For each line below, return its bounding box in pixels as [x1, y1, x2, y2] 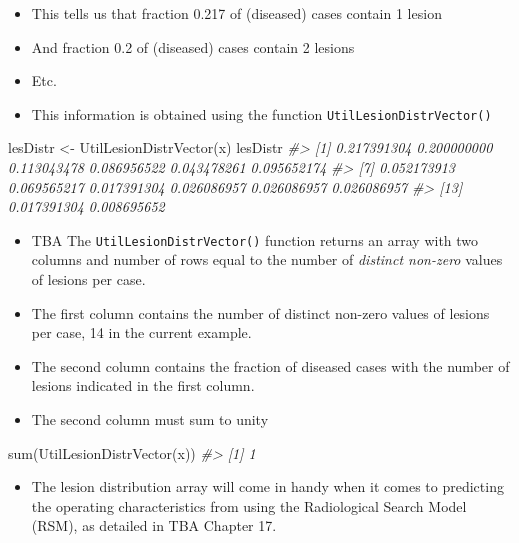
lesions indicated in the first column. [31, 375, 255, 396]
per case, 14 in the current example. [31, 322, 252, 343]
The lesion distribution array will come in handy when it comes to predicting [31, 476, 504, 497]
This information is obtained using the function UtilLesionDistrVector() [31, 103, 492, 124]
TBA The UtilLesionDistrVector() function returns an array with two [31, 229, 479, 250]
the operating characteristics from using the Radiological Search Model [31, 495, 467, 516]
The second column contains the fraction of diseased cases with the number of [31, 355, 510, 376]
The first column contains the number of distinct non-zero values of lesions [31, 302, 490, 323]
